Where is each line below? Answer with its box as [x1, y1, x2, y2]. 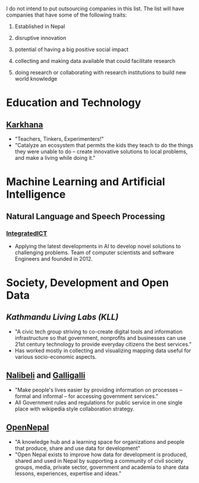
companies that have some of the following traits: [6, 11, 127, 18]
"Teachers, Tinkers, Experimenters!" [14, 135, 104, 142]
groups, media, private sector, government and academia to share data [14, 463, 189, 471]
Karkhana [6, 119, 43, 130]
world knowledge [14, 75, 58, 82]
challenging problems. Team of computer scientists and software [14, 249, 174, 256]
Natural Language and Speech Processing [6, 211, 165, 222]
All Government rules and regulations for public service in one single [14, 399, 183, 406]
